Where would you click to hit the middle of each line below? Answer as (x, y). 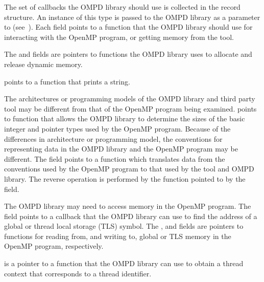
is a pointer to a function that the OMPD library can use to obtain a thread (124, 263)
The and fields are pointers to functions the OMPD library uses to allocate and (128, 54)
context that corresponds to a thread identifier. (78, 273)
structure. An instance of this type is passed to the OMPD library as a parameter (132, 17)
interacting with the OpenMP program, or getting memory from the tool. (119, 37)
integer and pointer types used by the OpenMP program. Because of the (117, 128)
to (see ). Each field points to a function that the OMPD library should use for (128, 27)
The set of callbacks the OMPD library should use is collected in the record (122, 7)
